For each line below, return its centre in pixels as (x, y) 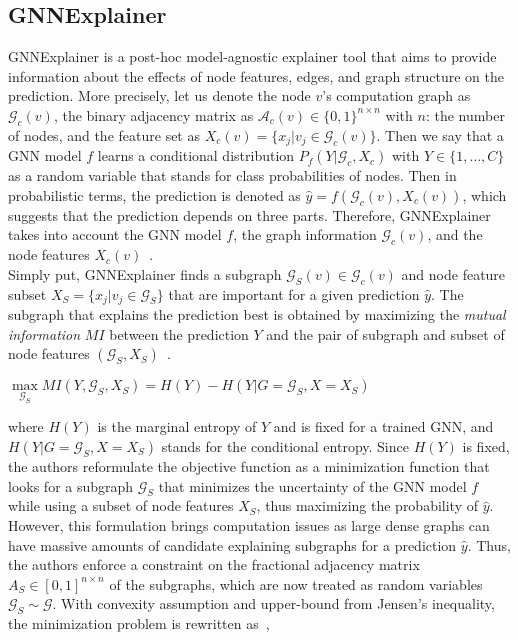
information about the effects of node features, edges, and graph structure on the (256, 75)
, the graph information (305, 234)
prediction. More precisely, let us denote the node (159, 95)
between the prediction (179, 333)
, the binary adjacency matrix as (153, 114)
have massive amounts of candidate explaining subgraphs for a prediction (232, 544)
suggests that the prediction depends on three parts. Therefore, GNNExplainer (249, 214)
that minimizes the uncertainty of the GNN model (312, 485)
